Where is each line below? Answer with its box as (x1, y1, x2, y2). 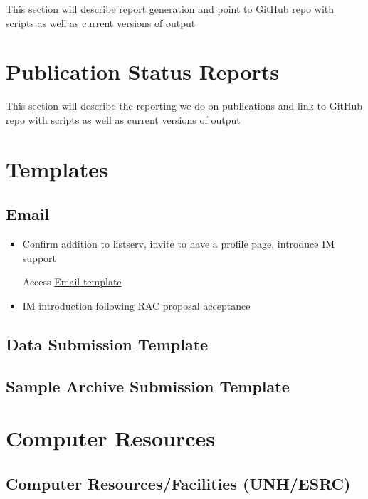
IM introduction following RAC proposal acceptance (22, 298, 251, 312)
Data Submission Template (6, 332, 209, 354)
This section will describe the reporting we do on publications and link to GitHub (6, 98, 363, 113)
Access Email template (22, 274, 122, 289)
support (22, 250, 56, 265)
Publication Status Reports (6, 57, 279, 86)
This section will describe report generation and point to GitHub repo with (6, 1, 335, 16)
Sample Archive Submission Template (6, 374, 290, 396)
